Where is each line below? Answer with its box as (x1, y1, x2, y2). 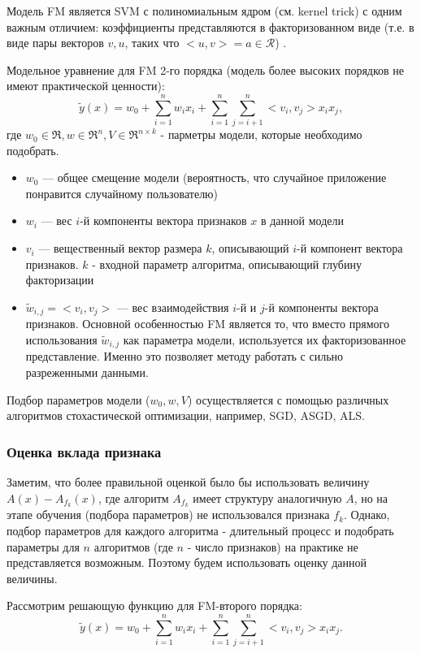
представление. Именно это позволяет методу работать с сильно (25, 348, 344, 365)
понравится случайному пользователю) (25, 184, 219, 201)
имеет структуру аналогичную (193, 489, 342, 506)
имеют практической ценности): (7, 77, 165, 94)
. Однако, (344, 506, 390, 523)
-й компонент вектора (297, 240, 403, 257)
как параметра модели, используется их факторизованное (123, 331, 406, 348)
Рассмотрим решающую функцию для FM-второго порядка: (7, 597, 302, 614)
